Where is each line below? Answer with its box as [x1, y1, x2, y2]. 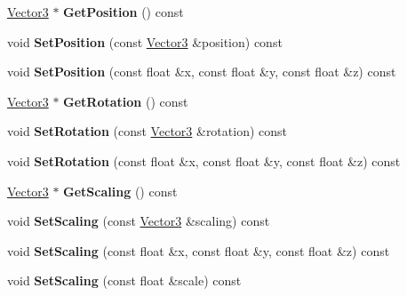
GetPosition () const [63, 3, 184, 20]
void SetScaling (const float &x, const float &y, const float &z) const [7, 241, 390, 260]
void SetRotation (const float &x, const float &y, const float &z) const [7, 151, 401, 170]
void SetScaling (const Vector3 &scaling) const [7, 212, 270, 230]
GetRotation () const [63, 92, 188, 110]
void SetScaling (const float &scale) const [7, 271, 242, 290]
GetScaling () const [63, 181, 178, 200]
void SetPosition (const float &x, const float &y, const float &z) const [7, 62, 396, 81]
